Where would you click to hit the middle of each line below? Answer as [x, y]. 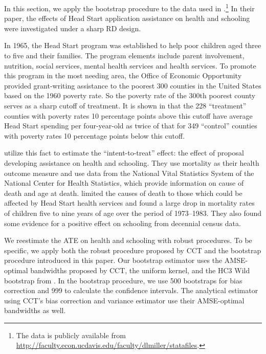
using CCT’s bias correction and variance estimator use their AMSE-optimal [124, 300]
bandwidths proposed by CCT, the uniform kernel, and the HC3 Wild [140, 270]
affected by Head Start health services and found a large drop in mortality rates [129, 203]
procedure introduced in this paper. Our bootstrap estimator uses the [113, 260]
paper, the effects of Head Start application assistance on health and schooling [127, 18]
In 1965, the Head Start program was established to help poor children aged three [133, 45]
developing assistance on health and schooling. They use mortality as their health [132, 162]
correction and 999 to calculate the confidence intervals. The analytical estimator [131, 290]
